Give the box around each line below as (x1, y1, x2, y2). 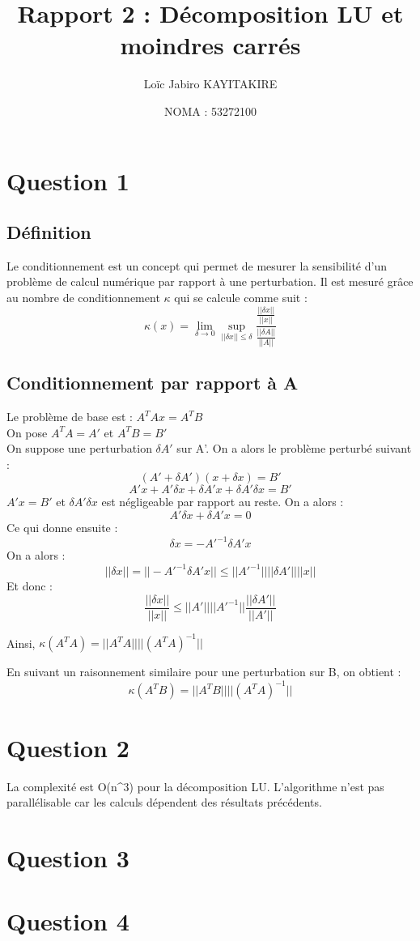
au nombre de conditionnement (6, 289, 160, 306)
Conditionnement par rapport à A (6, 370, 299, 395)
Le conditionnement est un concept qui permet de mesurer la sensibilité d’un (6, 257, 387, 274)
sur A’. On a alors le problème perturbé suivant (176, 440, 412, 457)
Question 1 (6, 164, 129, 197)
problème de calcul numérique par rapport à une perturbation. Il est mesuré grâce (6, 273, 414, 290)
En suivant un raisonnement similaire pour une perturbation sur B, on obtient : (6, 663, 401, 680)
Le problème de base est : (6, 408, 133, 424)
